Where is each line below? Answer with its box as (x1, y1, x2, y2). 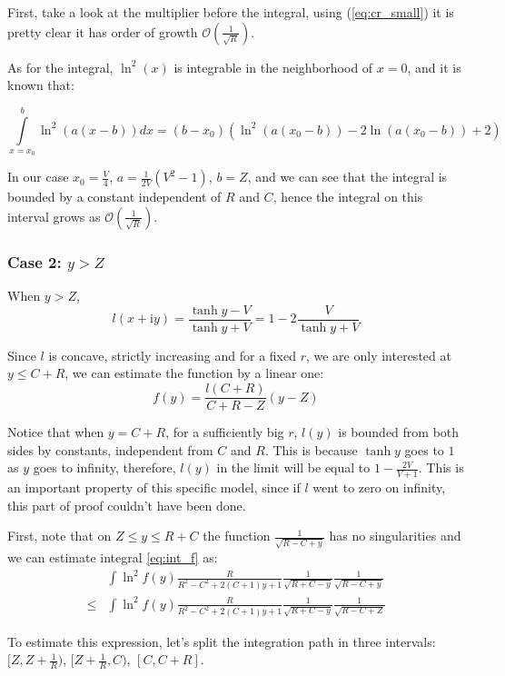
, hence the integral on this (272, 187, 423, 206)
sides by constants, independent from (7, 440, 213, 459)
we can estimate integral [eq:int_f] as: (7, 548, 218, 566)
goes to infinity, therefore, (33, 458, 176, 477)
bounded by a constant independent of (7, 187, 222, 206)
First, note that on (7, 526, 112, 545)
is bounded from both (338, 422, 460, 442)
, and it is (407, 57, 461, 76)
